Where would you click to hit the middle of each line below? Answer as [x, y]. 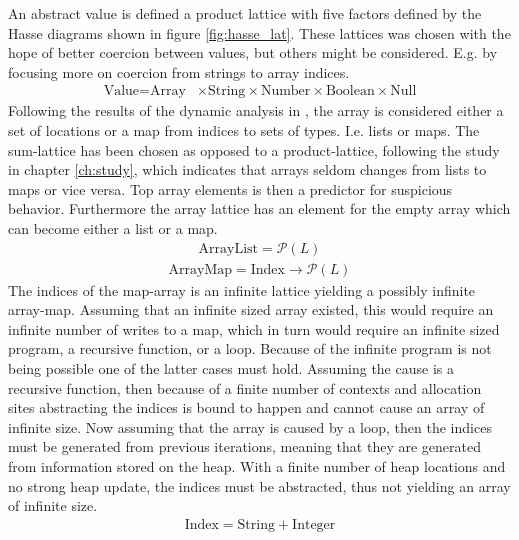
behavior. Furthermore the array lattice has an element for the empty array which [259, 208]
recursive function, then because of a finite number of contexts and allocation [245, 387]
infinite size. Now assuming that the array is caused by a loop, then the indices [250, 426]
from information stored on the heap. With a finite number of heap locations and [257, 465]
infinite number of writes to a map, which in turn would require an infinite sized [254, 328]
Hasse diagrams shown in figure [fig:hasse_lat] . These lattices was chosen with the [259, 32]
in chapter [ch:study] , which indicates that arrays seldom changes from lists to [247, 169]
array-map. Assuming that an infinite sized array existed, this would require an [251, 309]
